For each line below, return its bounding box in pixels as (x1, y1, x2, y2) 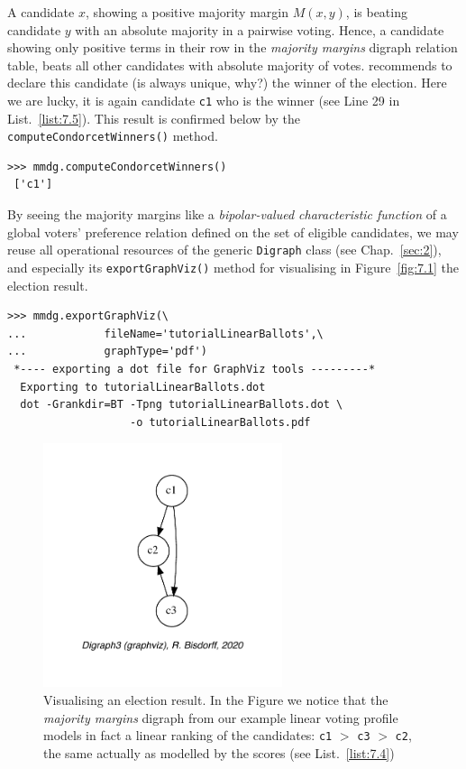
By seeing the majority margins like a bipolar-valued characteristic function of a (7, 205, 447, 224)
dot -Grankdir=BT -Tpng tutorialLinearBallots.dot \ (20, 398, 343, 412)
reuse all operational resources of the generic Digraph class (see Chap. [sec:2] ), (7, 240, 442, 259)
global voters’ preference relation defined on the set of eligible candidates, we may (7, 222, 459, 241)
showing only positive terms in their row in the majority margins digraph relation (7, 38, 458, 57)
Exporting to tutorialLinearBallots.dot (20, 380, 266, 394)
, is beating (345, 3, 407, 21)
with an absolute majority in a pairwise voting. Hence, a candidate (75, 20, 444, 39)
